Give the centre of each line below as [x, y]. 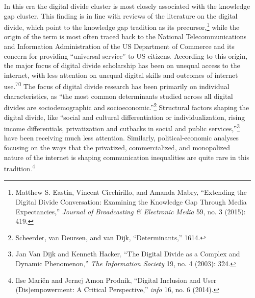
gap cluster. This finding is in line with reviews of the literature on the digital [121, 15]
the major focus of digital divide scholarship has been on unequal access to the [122, 65]
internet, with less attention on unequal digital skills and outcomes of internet [121, 75]
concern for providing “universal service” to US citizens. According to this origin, [126, 56]
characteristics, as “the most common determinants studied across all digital [118, 96]
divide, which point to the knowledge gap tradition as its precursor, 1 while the [122, 26]
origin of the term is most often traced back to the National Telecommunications [125, 36]
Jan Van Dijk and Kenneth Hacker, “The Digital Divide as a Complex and [128, 254]
